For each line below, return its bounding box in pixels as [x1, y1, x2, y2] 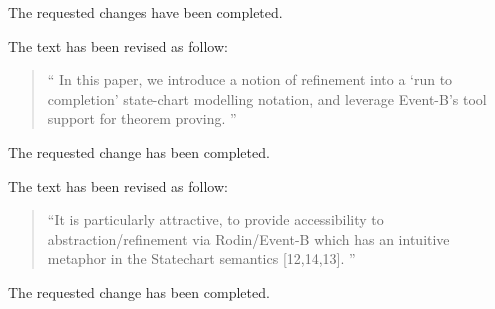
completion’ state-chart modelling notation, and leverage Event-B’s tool [47, 88, 487, 109]
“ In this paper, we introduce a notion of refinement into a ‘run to [47, 69, 453, 90]
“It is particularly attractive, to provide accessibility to [47, 209, 384, 230]
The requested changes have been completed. [8, 2, 283, 22]
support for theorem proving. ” [47, 108, 237, 129]
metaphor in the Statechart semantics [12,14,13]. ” [47, 248, 356, 269]
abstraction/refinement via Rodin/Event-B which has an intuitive [47, 228, 450, 249]
